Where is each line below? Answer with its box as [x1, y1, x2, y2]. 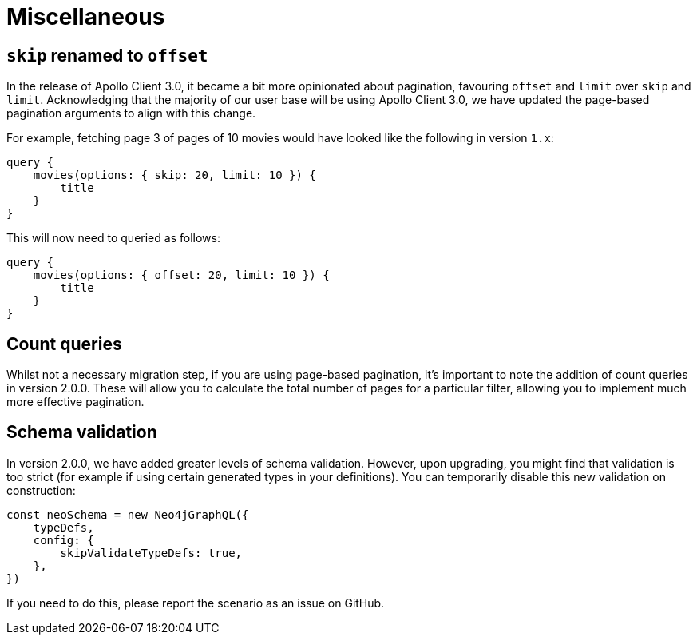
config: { [33, 533, 94, 547]
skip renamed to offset [6, 45, 208, 66]
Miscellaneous [6, 3, 165, 30]
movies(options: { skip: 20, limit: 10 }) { [33, 169, 316, 182]
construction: [6, 483, 76, 497]
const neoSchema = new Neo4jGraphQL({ [6, 508, 249, 521]
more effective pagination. [6, 395, 145, 409]
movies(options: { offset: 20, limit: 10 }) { [33, 269, 330, 282]
